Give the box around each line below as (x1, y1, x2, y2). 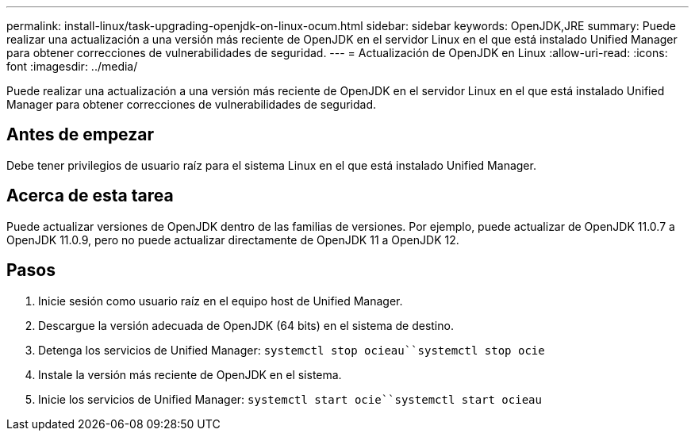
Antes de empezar (6, 125, 154, 145)
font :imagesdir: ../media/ (6, 59, 138, 73)
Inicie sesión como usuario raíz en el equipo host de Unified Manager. (38, 293, 403, 308)
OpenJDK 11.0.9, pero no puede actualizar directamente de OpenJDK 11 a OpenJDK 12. (6, 232, 459, 247)
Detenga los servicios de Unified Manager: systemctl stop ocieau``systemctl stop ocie (38, 343, 545, 357)
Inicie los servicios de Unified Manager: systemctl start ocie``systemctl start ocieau (38, 392, 542, 406)
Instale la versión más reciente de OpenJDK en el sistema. (38, 367, 342, 381)
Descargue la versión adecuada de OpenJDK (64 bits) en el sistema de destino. (38, 318, 454, 332)
